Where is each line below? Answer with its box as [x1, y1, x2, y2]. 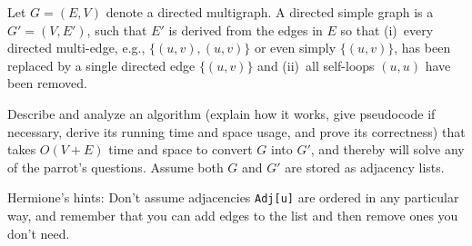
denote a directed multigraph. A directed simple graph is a [105, 3, 434, 21]
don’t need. [7, 223, 70, 242]
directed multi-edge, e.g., [7, 38, 146, 57]
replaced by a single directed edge [7, 55, 196, 74]
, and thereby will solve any [310, 140, 465, 159]
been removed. [7, 74, 87, 93]
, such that [86, 20, 147, 39]
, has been [394, 38, 451, 57]
